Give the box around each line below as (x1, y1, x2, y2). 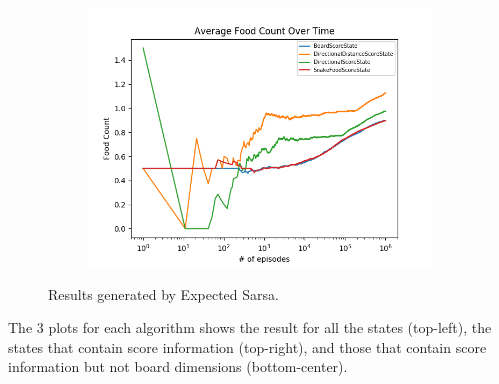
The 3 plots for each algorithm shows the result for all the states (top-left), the (8, 317, 492, 338)
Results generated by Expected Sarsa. (48, 283, 279, 304)
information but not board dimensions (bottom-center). (8, 356, 348, 377)
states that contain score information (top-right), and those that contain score (8, 336, 487, 357)
